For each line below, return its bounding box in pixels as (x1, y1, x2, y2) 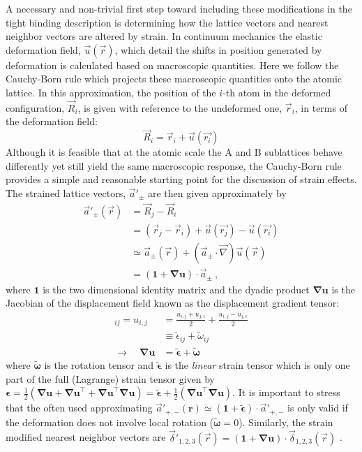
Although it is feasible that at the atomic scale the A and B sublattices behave (6, 145, 342, 159)
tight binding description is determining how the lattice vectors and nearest (6, 15, 329, 29)
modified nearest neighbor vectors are (6, 430, 166, 444)
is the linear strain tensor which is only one (165, 358, 350, 372)
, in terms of (294, 100, 347, 115)
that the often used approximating (6, 400, 153, 415)
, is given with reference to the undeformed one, (77, 100, 282, 115)
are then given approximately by (147, 185, 287, 200)
